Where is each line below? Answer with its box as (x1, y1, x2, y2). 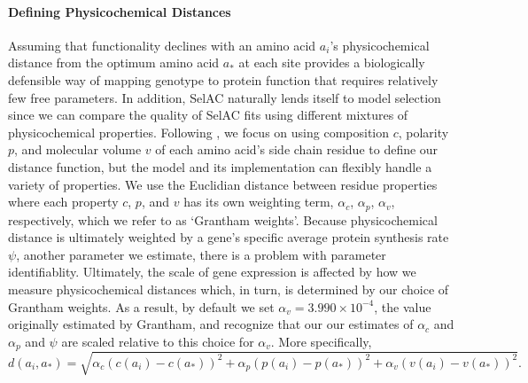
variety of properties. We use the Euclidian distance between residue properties (8, 175, 438, 193)
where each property (8, 192, 119, 211)
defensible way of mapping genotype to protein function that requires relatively (8, 70, 439, 89)
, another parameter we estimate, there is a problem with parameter (16, 245, 386, 263)
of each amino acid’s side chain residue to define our (155, 140, 439, 159)
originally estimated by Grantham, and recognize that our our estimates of (8, 315, 414, 333)
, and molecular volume (14, 140, 142, 159)
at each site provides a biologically (238, 53, 425, 72)
